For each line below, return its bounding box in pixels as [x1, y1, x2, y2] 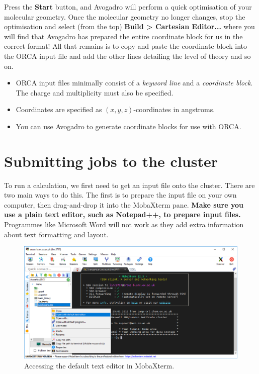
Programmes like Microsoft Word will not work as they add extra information [4, 219, 244, 230]
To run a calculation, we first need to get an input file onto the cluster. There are [4, 179, 255, 190]
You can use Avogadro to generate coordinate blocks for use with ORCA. [16, 121, 241, 131]
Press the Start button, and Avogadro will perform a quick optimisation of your [4, 2, 252, 12]
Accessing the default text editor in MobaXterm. [24, 360, 175, 370]
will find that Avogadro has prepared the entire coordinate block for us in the [4, 31, 243, 41]
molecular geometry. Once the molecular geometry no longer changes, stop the [4, 11, 245, 22]
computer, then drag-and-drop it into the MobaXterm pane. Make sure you [4, 199, 243, 210]
